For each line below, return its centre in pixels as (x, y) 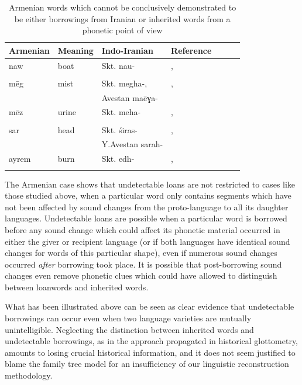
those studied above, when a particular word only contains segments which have (148, 195)
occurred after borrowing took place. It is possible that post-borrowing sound (143, 264)
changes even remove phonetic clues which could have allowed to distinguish (141, 275)
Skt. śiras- (119, 129)
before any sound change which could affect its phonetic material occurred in (143, 229)
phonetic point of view (122, 30)
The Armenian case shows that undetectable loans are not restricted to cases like (150, 184)
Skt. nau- (118, 65)
